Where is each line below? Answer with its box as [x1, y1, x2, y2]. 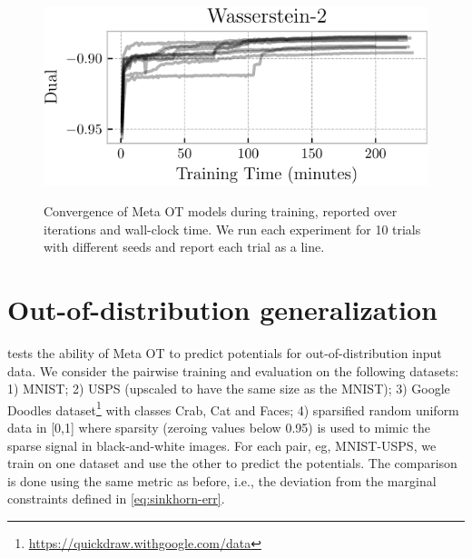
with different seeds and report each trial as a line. [44, 237, 325, 256]
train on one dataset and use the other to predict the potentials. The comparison [7, 454, 457, 473]
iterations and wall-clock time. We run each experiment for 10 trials [44, 219, 421, 238]
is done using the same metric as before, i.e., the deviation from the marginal [7, 471, 437, 490]
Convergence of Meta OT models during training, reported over [44, 202, 398, 221]
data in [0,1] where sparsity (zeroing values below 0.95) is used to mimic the [7, 417, 430, 436]
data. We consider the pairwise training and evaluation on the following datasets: [7, 361, 459, 380]
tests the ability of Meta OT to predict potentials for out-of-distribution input [7, 343, 442, 362]
